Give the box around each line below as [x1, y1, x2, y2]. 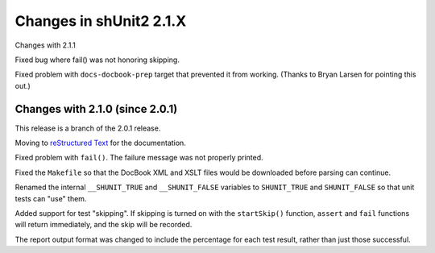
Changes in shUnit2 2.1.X [14, 12, 187, 30]
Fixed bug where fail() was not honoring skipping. [14, 55, 180, 64]
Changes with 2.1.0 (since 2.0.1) [14, 102, 178, 116]
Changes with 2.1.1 [14, 40, 76, 50]
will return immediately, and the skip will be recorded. [14, 220, 193, 230]
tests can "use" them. [14, 193, 87, 203]
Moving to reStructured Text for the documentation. [14, 138, 187, 148]
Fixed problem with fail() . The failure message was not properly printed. [14, 153, 263, 163]
